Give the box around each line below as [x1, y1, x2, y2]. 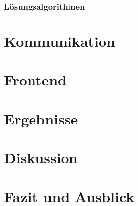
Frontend [4, 70, 67, 90]
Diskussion [4, 147, 78, 167]
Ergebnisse [4, 108, 78, 128]
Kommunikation [4, 31, 115, 51]
